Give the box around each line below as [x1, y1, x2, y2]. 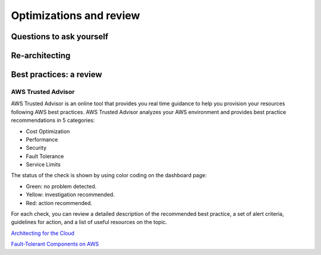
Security [26, 144, 47, 152]
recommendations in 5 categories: [11, 117, 95, 124]
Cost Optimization [26, 128, 70, 135]
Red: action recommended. [26, 199, 92, 206]
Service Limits [26, 161, 61, 168]
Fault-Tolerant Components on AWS [11, 241, 99, 248]
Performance [26, 136, 58, 143]
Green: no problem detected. [26, 182, 97, 190]
